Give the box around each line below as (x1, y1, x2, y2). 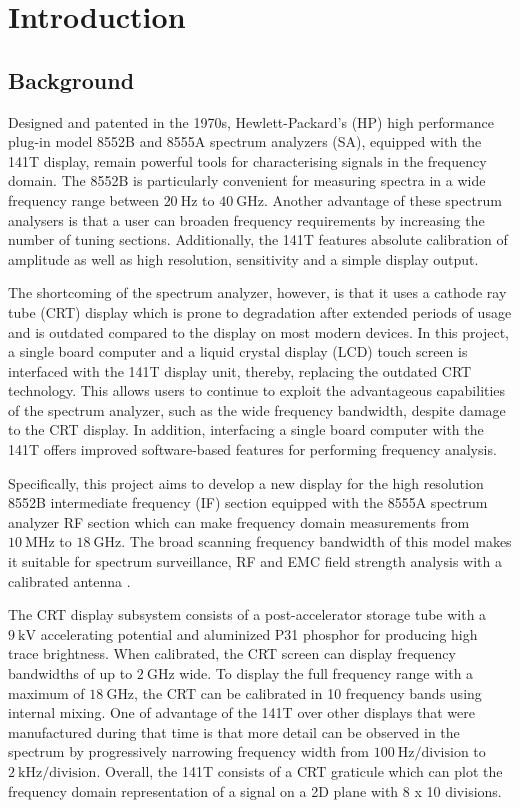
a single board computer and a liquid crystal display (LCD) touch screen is (8, 341, 468, 362)
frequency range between (8, 189, 159, 210)
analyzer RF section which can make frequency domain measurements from (8, 511, 470, 532)
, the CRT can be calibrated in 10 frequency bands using (134, 682, 482, 703)
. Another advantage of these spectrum (264, 189, 502, 210)
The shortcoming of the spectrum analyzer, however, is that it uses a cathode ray (8, 282, 507, 303)
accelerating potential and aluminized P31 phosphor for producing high (40, 623, 478, 644)
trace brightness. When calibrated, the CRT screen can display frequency (8, 643, 456, 664)
